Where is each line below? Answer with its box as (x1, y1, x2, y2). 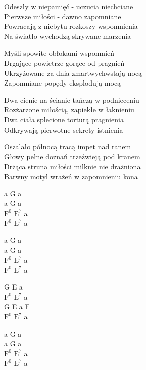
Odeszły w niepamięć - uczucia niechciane (4, 1, 133, 11)
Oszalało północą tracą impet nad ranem (4, 141, 131, 152)
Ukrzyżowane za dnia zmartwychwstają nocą (4, 67, 142, 78)
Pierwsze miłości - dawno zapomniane (4, 11, 121, 21)
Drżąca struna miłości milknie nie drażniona (4, 161, 141, 172)
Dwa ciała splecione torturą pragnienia (4, 114, 124, 125)
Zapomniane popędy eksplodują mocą (4, 77, 121, 88)
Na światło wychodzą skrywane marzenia (4, 30, 131, 41)
